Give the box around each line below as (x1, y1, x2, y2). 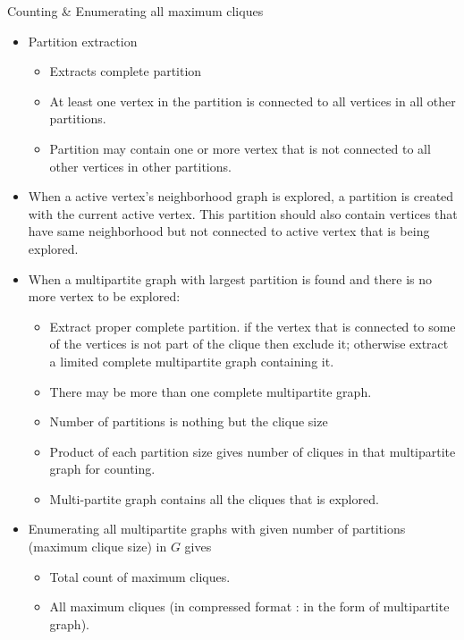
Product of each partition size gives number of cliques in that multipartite (49, 442, 456, 460)
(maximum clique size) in (28, 537, 167, 556)
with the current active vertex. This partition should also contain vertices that (28, 204, 458, 223)
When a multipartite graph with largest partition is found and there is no (28, 269, 433, 288)
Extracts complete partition (49, 62, 202, 80)
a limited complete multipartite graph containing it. (49, 351, 334, 370)
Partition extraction (28, 31, 138, 50)
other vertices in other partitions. (49, 156, 232, 175)
